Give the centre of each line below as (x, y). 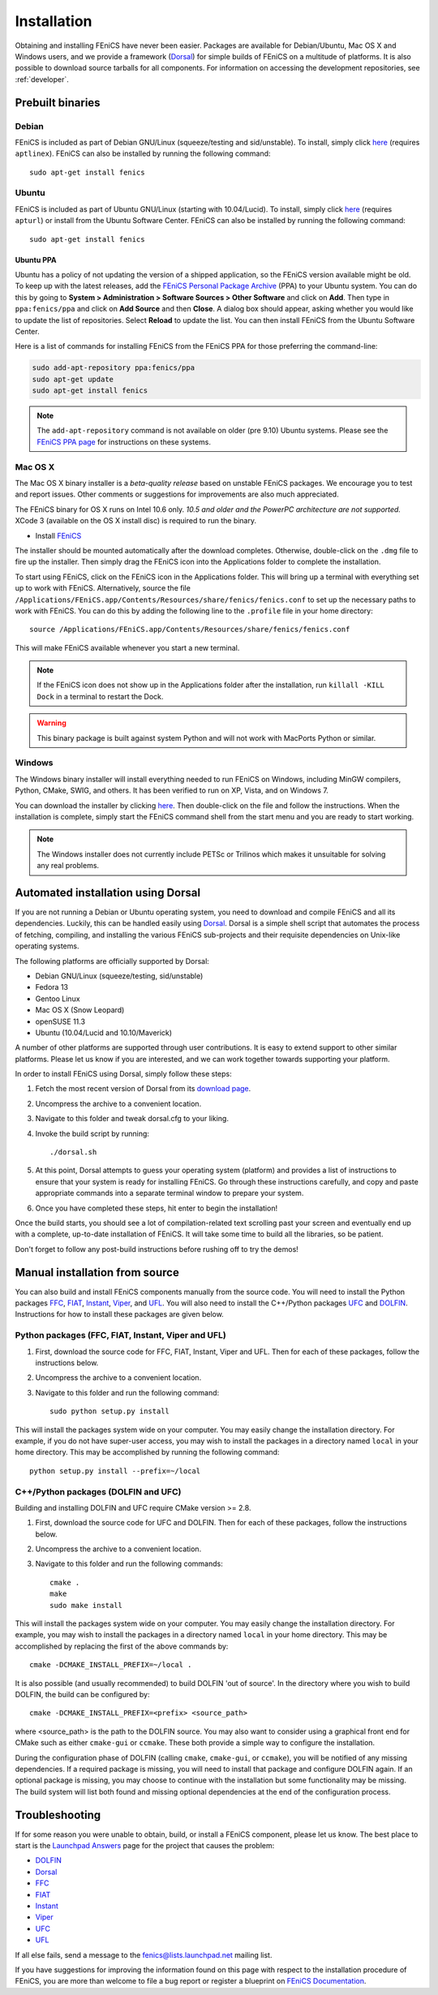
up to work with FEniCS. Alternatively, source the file (103, 588)
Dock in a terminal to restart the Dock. (100, 696)
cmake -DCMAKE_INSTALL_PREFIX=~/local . (111, 1665)
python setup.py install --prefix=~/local (115, 1471)
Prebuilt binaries (58, 103)
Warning (52, 723)
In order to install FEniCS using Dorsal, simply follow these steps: (123, 1074)
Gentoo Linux (58, 999)
